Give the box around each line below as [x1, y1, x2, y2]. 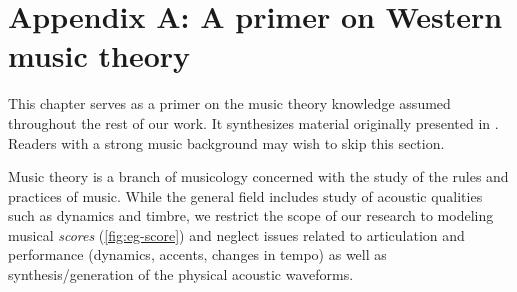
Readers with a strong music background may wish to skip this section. [8, 132, 445, 153]
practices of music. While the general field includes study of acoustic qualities [8, 185, 483, 206]
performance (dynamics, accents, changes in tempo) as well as [8, 244, 387, 265]
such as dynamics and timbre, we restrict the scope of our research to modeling [8, 205, 494, 226]
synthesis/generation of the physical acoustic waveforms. [8, 264, 354, 285]
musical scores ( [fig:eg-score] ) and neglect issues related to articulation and [8, 224, 465, 245]
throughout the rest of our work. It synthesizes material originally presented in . [8, 112, 499, 133]
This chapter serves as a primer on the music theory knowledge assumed [8, 93, 451, 114]
